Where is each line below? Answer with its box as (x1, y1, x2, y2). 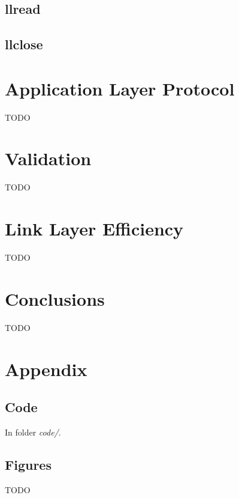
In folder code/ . (5, 426, 61, 439)
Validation (5, 146, 92, 171)
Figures (5, 455, 52, 473)
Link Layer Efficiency (5, 216, 184, 241)
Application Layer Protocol (5, 76, 235, 100)
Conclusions (5, 286, 105, 311)
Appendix (5, 356, 87, 381)
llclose (5, 35, 43, 53)
